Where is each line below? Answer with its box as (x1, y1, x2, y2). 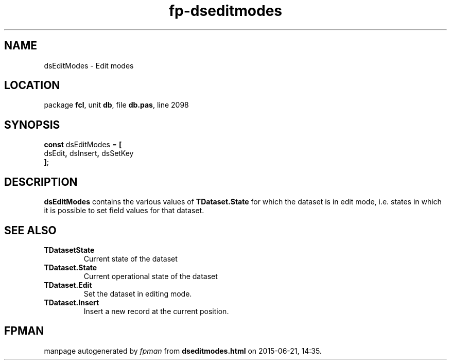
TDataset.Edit (44, 280, 92, 289)
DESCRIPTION (4, 175, 78, 188)
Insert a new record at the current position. (83, 306, 229, 316)
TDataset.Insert (44, 298, 99, 307)
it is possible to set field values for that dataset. (44, 206, 204, 215)
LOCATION (4, 79, 60, 92)
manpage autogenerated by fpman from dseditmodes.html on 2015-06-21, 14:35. (44, 346, 322, 355)
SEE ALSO (4, 223, 57, 237)
